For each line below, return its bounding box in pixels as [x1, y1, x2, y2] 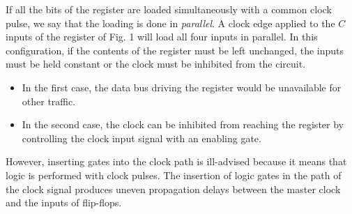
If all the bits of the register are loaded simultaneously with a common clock [6, 2, 332, 16]
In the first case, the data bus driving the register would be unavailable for [22, 79, 342, 94]
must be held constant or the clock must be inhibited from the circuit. [6, 56, 306, 71]
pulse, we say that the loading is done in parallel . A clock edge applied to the [6, 15, 335, 30]
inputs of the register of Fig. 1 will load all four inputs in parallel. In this [6, 29, 318, 44]
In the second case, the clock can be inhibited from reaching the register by [22, 117, 344, 132]
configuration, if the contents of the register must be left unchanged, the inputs [6, 43, 344, 57]
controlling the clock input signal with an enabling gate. [22, 130, 261, 145]
